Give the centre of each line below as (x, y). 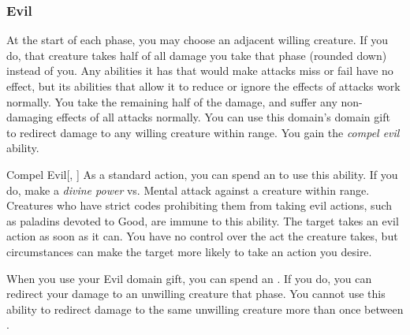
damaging (30, 117)
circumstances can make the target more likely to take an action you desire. (189, 251)
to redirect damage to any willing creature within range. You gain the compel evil (203, 132)
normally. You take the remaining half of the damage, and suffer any (172, 101)
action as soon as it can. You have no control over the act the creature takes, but (202, 236)
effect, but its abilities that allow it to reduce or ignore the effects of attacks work (203, 86)
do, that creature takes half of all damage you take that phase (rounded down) (197, 55)
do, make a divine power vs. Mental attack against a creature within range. (188, 190)
